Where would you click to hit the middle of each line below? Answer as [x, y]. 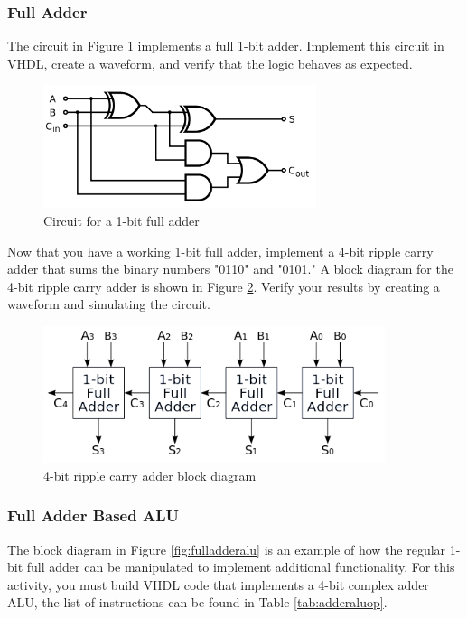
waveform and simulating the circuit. [109, 304]
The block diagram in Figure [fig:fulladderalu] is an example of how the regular [227, 549]
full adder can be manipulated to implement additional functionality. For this [241, 567]
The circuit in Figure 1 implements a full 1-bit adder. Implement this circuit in [226, 46]
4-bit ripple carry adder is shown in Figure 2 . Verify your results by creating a [224, 286]
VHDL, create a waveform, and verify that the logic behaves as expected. [210, 63]
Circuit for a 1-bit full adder [121, 221]
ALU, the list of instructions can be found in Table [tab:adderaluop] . [197, 602]
